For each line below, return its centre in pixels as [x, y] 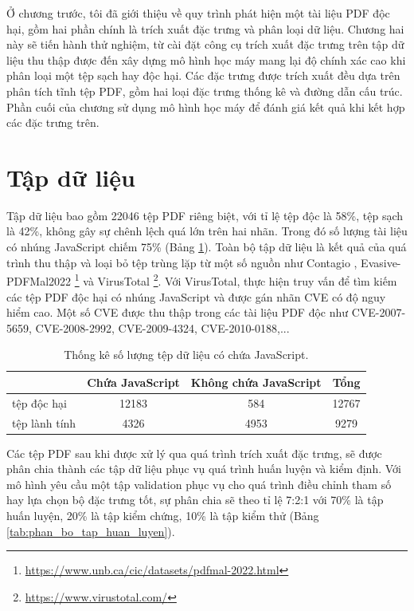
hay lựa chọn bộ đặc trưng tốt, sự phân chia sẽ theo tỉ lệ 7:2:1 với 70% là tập [195, 500]
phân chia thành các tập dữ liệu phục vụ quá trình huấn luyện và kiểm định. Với [204, 469]
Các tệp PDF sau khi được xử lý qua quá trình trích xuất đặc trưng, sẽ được [194, 453]
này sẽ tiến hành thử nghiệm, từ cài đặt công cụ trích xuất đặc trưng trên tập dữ [205, 44]
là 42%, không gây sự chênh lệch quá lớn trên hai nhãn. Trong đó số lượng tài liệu [207, 231]
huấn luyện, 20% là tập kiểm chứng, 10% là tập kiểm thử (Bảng [163, 516]
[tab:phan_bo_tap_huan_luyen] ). [91, 531]
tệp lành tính [44, 422]
